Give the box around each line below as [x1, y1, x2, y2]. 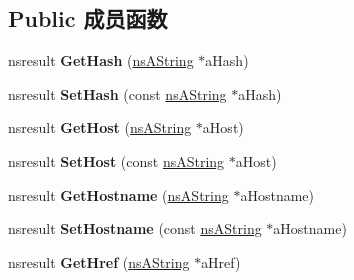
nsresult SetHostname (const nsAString [8, 218, 262, 239]
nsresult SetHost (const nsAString [8, 150, 225, 171]
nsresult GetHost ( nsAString [8, 117, 192, 138]
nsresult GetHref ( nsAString [8, 251, 190, 272]
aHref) [201, 251, 241, 272]
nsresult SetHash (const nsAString [8, 83, 227, 104]
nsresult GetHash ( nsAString [8, 50, 194, 71]
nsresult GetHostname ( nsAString [8, 184, 229, 205]
